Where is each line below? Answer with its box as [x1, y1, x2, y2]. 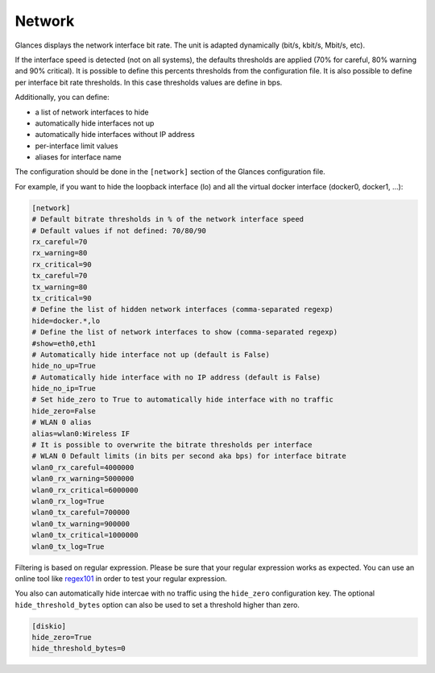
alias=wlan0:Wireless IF [31, 429, 130, 438]
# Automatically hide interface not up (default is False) [31, 350, 270, 359]
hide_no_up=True [31, 361, 97, 371]
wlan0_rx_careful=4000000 [31, 463, 135, 472]
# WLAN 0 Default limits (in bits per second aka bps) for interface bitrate [31, 451, 346, 461]
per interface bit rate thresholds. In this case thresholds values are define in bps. [14, 77, 283, 87]
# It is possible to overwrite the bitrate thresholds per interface [31, 440, 313, 450]
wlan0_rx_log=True [31, 496, 105, 505]
